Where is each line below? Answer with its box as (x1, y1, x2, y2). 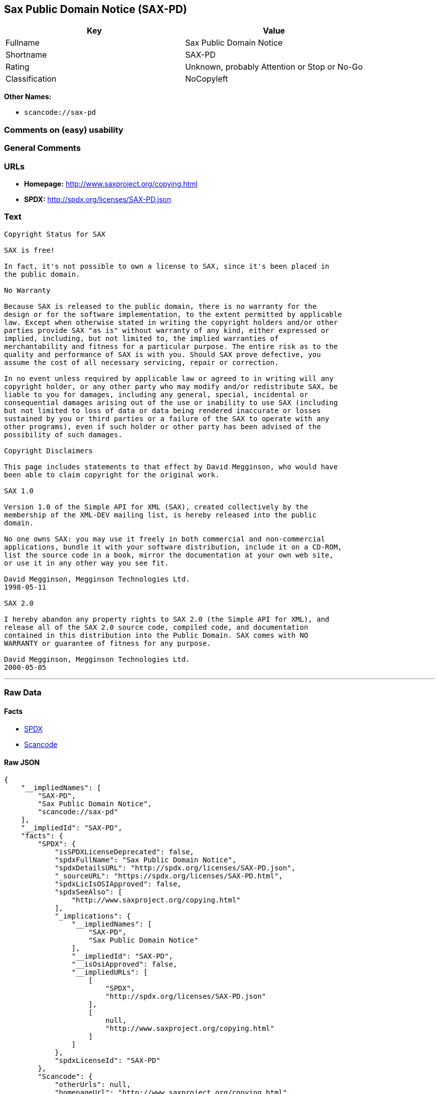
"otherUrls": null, (55, 1080, 131, 1089)
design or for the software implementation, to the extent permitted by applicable (4, 310, 342, 318)
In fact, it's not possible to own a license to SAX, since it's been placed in (4, 262, 330, 270)
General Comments (4, 143, 81, 153)
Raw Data (4, 687, 42, 698)
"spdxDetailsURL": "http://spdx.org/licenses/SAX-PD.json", (55, 864, 296, 872)
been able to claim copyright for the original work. (4, 470, 220, 479)
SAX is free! (4, 246, 55, 254)
